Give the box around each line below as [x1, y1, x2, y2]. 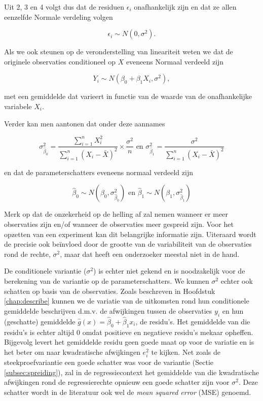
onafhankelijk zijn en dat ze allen [134, 2, 237, 12]
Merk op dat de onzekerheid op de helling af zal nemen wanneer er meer [4, 209, 228, 219]
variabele [4, 101, 32, 111]
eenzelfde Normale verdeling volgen [4, 11, 113, 22]
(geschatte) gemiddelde [4, 316, 76, 326]
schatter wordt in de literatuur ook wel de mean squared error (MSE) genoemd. [4, 386, 251, 397]
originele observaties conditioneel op [4, 56, 116, 66]
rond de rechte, [4, 248, 51, 259]
